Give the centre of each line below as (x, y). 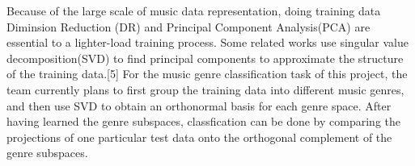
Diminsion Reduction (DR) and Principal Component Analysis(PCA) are (188, 26)
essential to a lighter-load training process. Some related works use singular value (207, 42)
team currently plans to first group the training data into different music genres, (205, 89)
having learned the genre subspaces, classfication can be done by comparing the (203, 121)
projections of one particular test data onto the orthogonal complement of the (199, 137)
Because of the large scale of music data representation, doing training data (194, 10)
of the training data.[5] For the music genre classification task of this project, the (207, 74)
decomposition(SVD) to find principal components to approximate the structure (205, 58)
